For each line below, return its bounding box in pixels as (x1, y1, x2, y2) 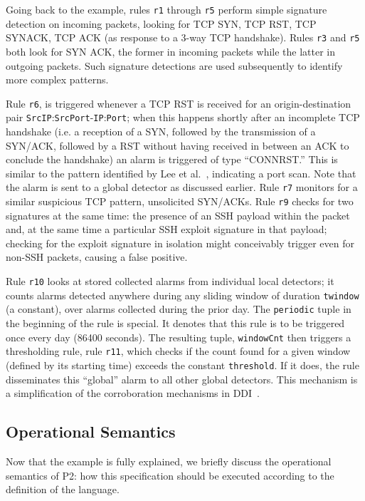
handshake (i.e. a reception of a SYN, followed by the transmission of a (6, 124, 316, 138)
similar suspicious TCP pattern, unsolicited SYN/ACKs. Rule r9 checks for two (6, 194, 354, 209)
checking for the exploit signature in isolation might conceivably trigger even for (6, 235, 354, 250)
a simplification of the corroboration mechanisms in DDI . (6, 386, 260, 401)
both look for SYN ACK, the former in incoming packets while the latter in (6, 43, 336, 58)
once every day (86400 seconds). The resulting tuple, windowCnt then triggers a (6, 329, 351, 344)
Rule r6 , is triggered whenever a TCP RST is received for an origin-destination (6, 95, 351, 110)
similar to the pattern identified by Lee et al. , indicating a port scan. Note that (6, 165, 356, 180)
